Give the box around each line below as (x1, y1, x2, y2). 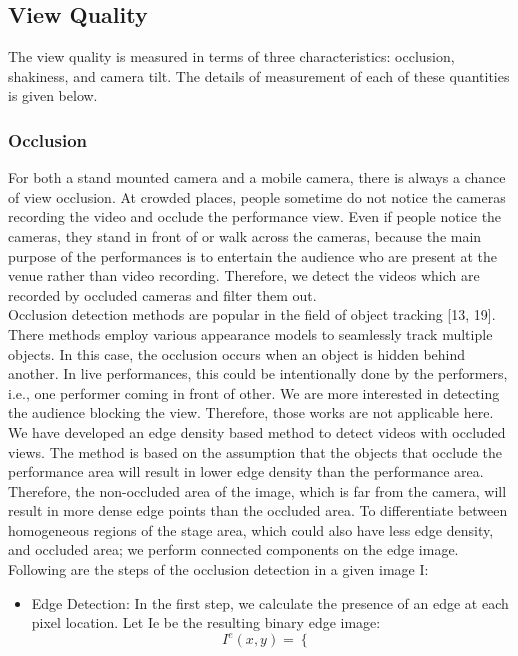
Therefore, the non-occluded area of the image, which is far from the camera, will (8, 480, 507, 501)
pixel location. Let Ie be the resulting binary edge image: (31, 612, 381, 633)
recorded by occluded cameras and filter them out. (8, 284, 317, 305)
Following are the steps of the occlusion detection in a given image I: (8, 559, 429, 580)
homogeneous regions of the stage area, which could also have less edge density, (8, 519, 494, 540)
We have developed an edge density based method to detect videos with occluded (8, 421, 506, 442)
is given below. (8, 85, 98, 106)
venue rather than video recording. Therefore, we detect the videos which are (8, 265, 480, 286)
